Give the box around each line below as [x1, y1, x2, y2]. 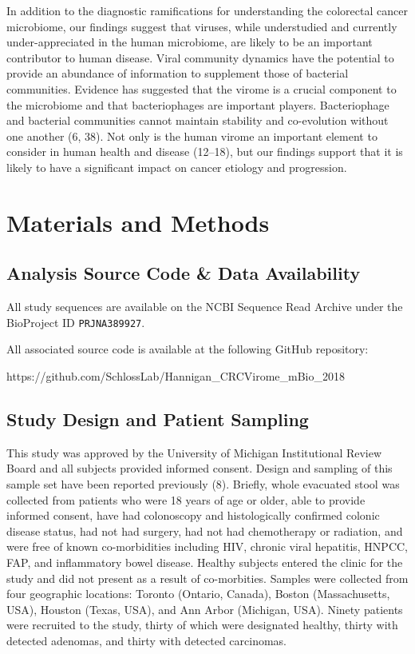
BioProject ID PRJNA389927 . [6, 313, 145, 330]
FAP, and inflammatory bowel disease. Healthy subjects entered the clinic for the [6, 553, 403, 570]
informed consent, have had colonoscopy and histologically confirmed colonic [6, 507, 380, 524]
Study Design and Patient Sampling [6, 406, 309, 431]
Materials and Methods [6, 205, 270, 238]
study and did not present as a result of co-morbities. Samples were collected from [6, 569, 409, 586]
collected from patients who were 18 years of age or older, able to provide [6, 491, 366, 508]
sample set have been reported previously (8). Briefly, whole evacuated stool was [6, 475, 400, 492]
